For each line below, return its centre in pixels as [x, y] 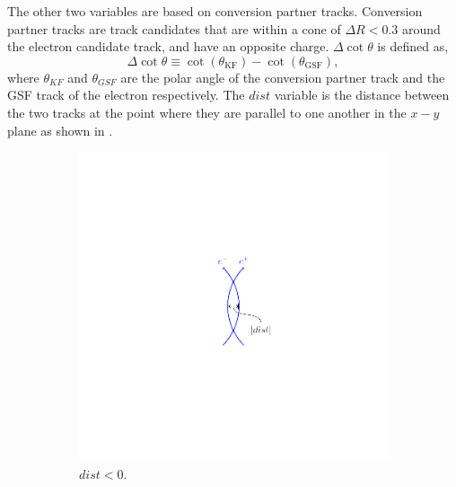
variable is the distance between [362, 95]
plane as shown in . [60, 130]
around [421, 28]
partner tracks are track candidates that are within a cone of [174, 28]
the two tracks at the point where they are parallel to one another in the [207, 112]
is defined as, [413, 46]
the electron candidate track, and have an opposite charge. [168, 46]
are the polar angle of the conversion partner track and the [283, 77]
